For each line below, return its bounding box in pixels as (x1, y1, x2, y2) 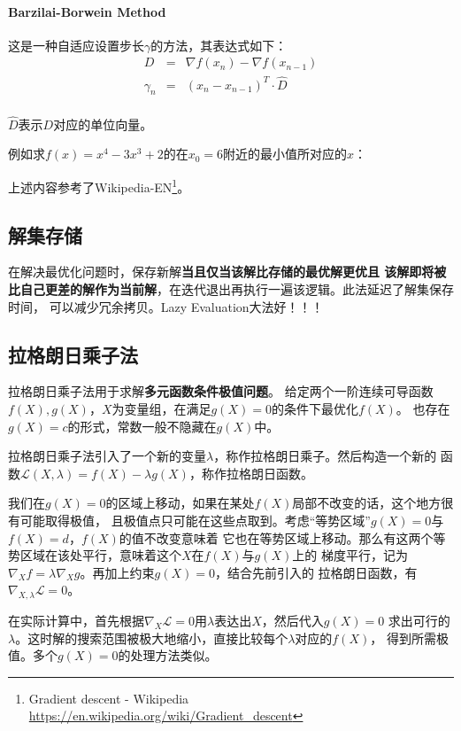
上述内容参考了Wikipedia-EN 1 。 (8, 175, 190, 196)
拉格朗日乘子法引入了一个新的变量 (8, 447, 206, 465)
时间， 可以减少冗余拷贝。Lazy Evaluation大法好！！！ (8, 297, 324, 315)
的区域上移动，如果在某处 (105, 494, 255, 512)
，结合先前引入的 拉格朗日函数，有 (214, 563, 418, 581)
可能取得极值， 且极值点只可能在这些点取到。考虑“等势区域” (19, 510, 371, 529)
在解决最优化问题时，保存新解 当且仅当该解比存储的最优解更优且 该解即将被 (8, 262, 447, 281)
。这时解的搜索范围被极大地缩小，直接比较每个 (15, 628, 288, 647)
